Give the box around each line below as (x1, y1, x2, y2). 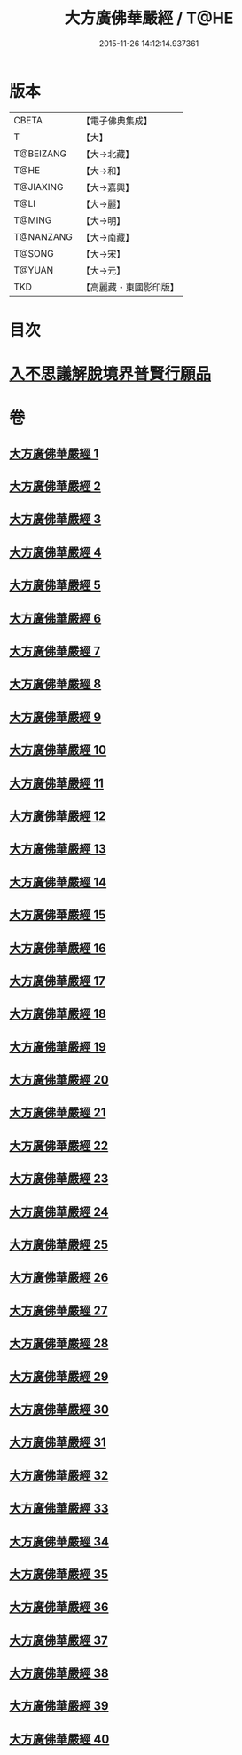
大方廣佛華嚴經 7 (9, 643, 101, 658)
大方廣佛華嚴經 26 (9, 1270, 109, 1285)
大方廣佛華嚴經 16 (9, 941, 106, 956)
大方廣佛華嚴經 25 (9, 1237, 109, 1252)
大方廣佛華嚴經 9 (9, 710, 102, 725)
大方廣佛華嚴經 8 (9, 677, 102, 692)
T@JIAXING (13, 180, 64, 193)
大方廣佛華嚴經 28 (9, 1336, 109, 1351)
